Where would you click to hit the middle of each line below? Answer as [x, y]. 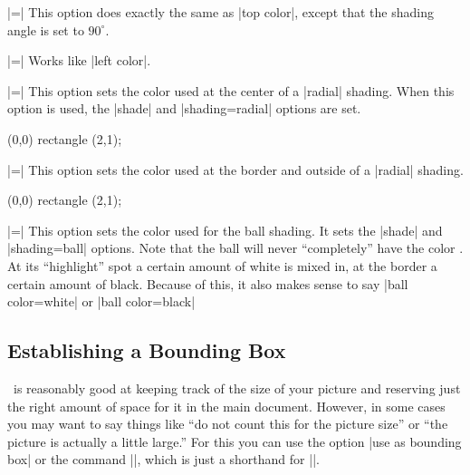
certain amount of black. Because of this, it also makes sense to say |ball [208, 283]
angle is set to [46, 29]
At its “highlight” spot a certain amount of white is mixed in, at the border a [222, 265]
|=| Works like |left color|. [79, 60]
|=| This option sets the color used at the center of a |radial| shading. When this [231, 90]
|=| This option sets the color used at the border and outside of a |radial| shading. [235, 169]
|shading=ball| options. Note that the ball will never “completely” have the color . [235, 248]
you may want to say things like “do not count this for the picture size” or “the [228, 424]
